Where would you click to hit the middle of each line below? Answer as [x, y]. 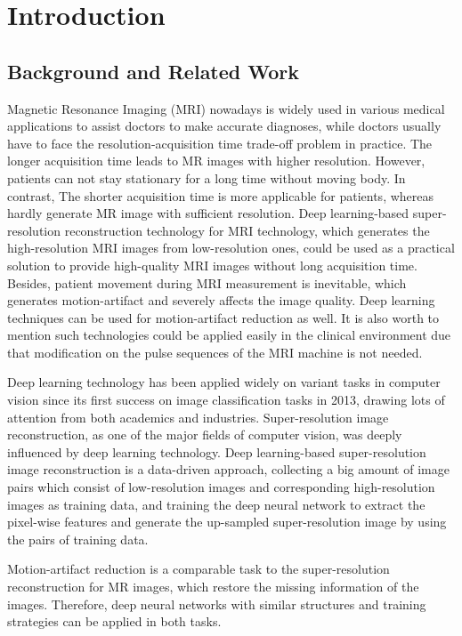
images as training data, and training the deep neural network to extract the [216, 504]
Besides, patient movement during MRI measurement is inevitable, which [207, 282]
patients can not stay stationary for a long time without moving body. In [207, 177]
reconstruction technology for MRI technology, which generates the [247, 230]
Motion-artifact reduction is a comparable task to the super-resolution [199, 569]
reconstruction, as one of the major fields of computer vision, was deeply [205, 435]
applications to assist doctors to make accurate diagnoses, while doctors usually [224, 126]
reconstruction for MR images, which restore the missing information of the [213, 587]
